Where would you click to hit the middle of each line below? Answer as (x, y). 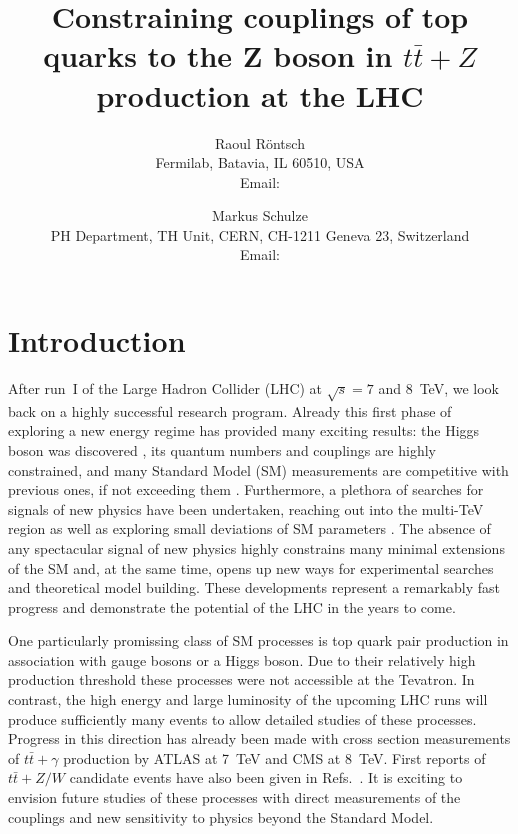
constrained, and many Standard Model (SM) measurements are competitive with (258, 469)
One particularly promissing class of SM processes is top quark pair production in (258, 640)
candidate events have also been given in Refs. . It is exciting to (266, 777)
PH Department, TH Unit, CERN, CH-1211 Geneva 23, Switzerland (260, 234)
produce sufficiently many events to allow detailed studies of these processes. (242, 718)
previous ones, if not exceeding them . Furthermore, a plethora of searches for (246, 489)
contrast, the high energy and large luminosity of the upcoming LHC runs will (248, 699)
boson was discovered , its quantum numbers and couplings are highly (222, 449)
